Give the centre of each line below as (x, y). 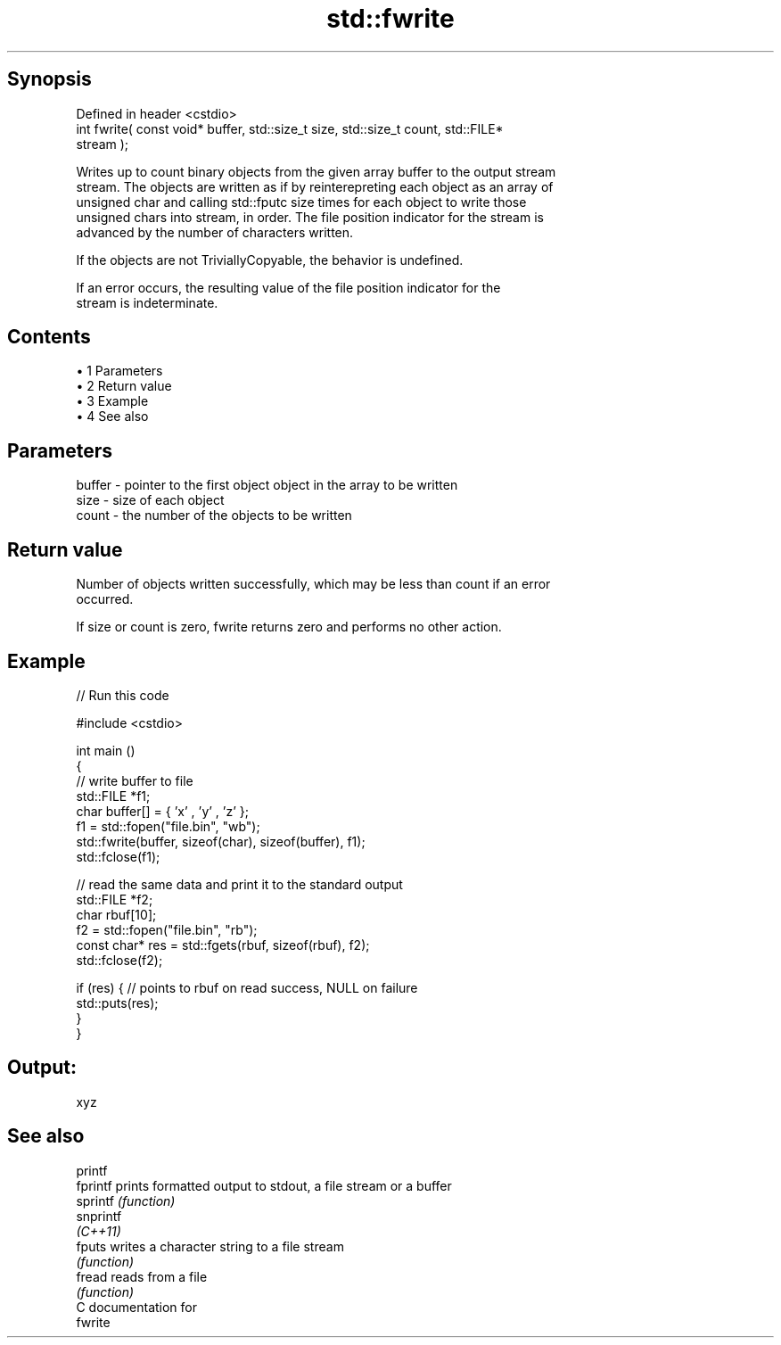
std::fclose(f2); (119, 960)
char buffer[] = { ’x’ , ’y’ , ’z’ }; (162, 811)
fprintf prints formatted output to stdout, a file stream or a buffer (264, 1185)
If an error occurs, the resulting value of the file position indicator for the (288, 287)
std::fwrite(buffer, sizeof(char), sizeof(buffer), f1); (221, 841)
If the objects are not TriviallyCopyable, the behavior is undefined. (270, 260)
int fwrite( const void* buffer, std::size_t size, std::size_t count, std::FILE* (290, 128)
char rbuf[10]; (116, 914)
